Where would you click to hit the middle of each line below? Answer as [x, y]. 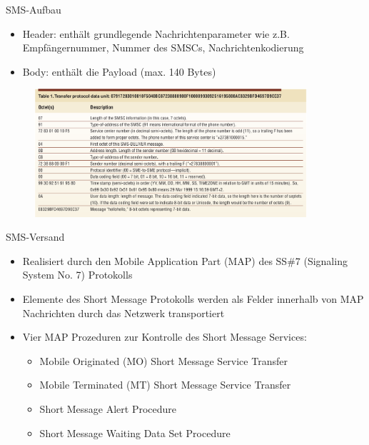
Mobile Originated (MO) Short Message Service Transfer [163, 360]
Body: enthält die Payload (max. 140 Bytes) [119, 71]
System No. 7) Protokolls [77, 275]
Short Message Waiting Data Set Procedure [135, 432]
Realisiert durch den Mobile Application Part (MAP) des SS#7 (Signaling [185, 260]
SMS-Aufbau [34, 9]
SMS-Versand [35, 237]
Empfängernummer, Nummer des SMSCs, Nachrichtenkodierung [163, 47]
